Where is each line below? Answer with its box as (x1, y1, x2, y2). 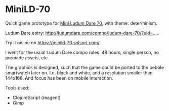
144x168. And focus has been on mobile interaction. (5, 75, 113, 81)
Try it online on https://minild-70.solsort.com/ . (5, 39, 101, 46)
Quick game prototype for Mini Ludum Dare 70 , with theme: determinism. (5, 20, 158, 26)
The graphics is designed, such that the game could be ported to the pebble (5, 64, 164, 70)
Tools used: (5, 84, 29, 91)
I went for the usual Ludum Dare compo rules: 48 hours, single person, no (5, 49, 159, 55)
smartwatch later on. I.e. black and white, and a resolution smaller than (5, 69, 153, 76)
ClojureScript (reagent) (12, 94, 61, 100)
